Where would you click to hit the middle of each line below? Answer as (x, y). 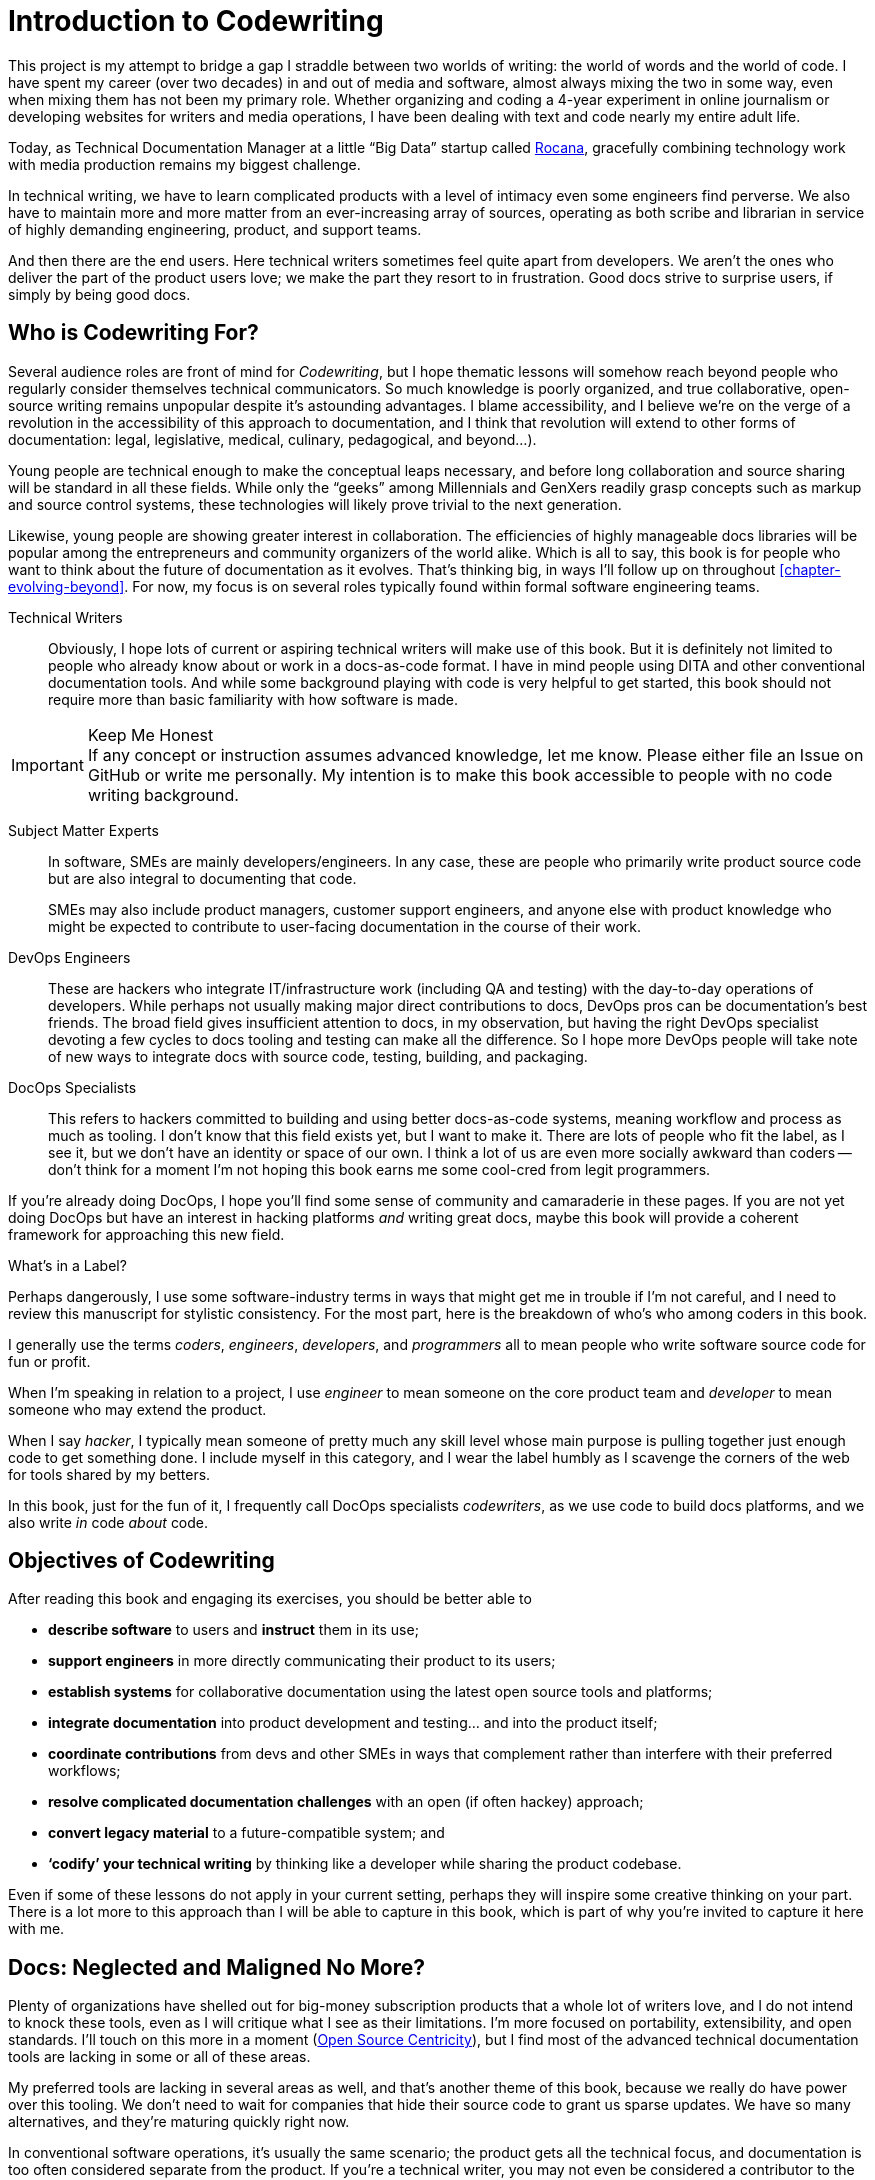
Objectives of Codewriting (141, 1561)
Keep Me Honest (150, 734)
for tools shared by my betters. (109, 1474)
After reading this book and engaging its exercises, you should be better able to (270, 1599)
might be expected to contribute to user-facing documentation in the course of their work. (344, 926)
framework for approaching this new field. (146, 1234)
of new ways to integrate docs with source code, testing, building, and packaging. (318, 1056)
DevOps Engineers (69, 957)
